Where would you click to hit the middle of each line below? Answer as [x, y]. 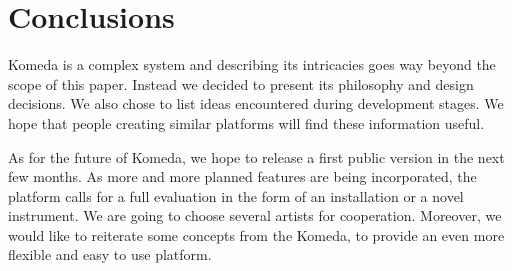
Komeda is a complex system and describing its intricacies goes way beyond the [252, 64]
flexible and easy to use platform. [110, 254]
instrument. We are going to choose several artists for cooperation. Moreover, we [255, 215]
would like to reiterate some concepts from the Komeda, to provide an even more [256, 234]
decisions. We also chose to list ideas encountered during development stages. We [256, 103]
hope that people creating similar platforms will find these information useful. [246, 122]
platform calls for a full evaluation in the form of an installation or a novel [236, 195]
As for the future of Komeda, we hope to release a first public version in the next [256, 156]
